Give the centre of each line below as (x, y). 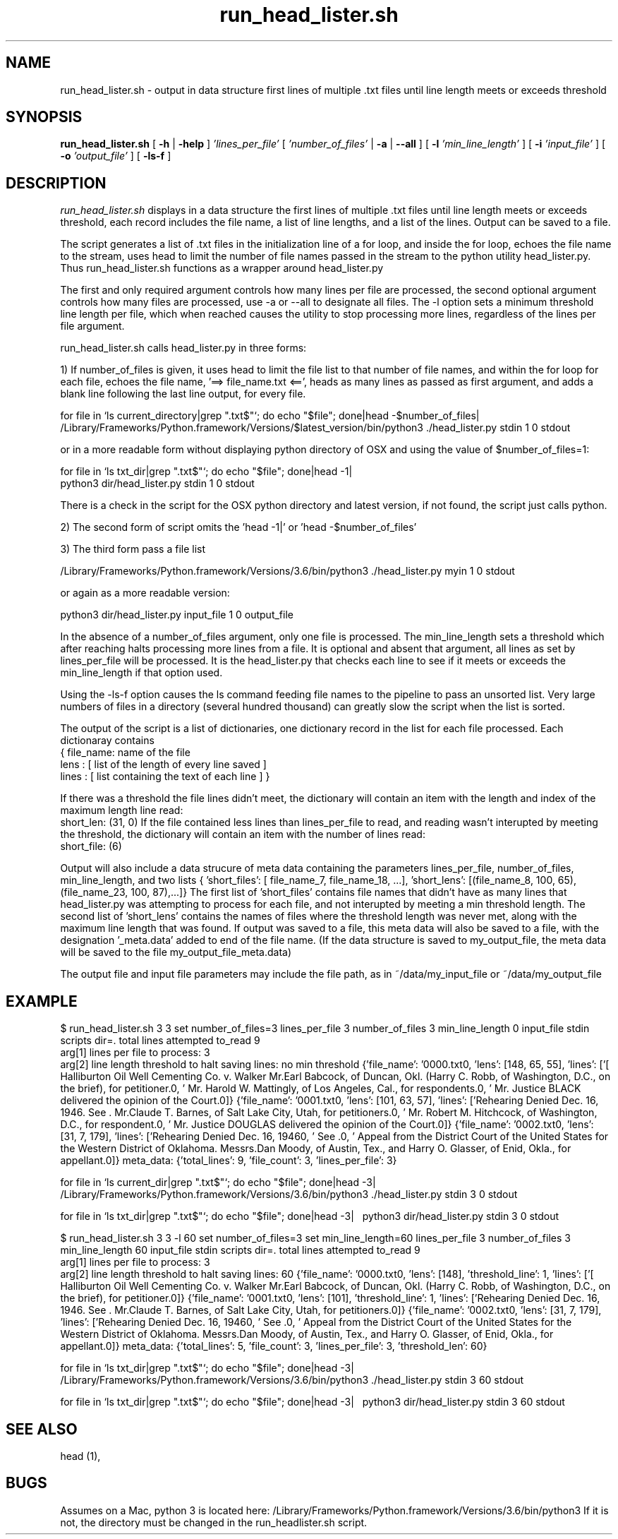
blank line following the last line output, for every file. (183, 394)
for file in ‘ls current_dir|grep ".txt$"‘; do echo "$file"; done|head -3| (218, 1182)
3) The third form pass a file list (133, 549)
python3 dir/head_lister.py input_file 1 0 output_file (177, 615)
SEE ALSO (42, 1429)
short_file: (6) (91, 846)
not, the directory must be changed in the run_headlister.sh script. (214, 1522)
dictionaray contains (107, 741)
